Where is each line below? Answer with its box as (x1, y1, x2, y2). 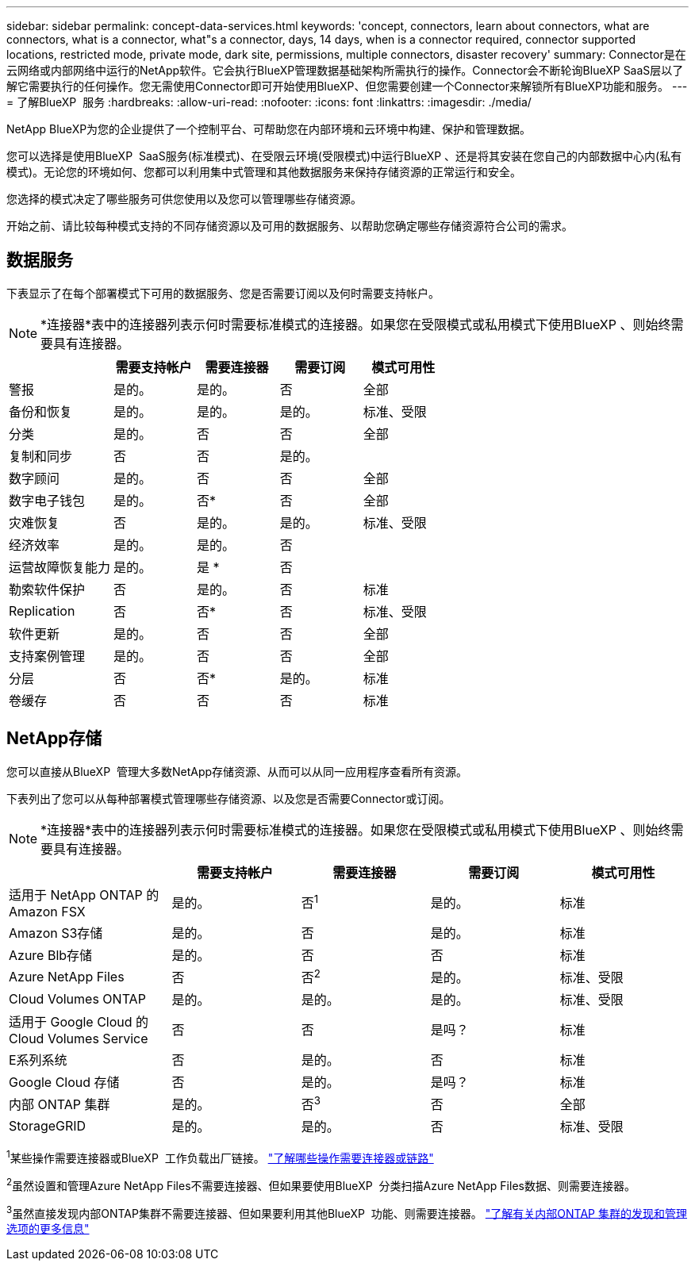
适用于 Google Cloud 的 (9, 1014, 149, 1031)
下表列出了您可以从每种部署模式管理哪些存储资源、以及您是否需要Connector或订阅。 (6, 791, 451, 805)
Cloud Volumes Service (9, 1031, 148, 1047)
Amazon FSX (9, 903, 86, 920)
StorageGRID (9, 1118, 86, 1135)
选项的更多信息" (6, 1222, 90, 1236)
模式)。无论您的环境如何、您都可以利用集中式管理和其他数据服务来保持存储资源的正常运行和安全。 (6, 165, 522, 179)
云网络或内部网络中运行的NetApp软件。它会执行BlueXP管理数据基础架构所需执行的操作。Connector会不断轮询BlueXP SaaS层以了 (6, 63, 684, 77)
